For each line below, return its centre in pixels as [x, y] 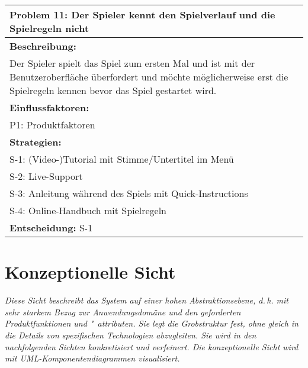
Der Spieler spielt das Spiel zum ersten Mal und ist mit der [132, 63]
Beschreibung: [43, 46]
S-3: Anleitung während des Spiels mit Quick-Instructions [129, 193]
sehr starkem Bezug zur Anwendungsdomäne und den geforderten [123, 311]
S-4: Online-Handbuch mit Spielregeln [88, 210]
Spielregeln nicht [49, 28]
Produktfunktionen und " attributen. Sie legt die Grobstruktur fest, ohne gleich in [152, 323]
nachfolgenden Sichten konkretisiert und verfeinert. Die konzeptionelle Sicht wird [152, 346]
